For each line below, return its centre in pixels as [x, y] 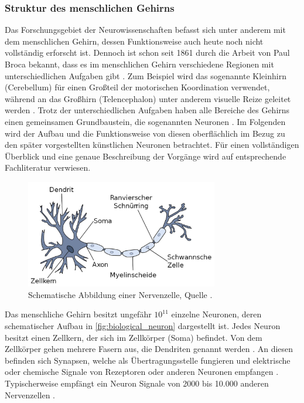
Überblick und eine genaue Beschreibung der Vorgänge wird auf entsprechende [146, 156]
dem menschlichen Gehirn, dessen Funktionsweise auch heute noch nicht [134, 41]
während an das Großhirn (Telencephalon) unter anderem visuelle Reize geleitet [148, 98]
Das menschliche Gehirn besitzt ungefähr [78, 314]
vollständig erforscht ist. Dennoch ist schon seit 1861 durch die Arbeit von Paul [147, 53]
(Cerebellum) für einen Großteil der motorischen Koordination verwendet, [137, 87]
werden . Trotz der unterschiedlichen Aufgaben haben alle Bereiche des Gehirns [147, 110]
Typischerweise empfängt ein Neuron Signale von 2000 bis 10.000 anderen [137, 383]
